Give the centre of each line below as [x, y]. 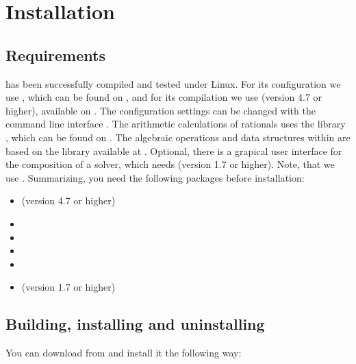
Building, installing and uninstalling [135, 324]
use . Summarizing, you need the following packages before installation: [155, 177]
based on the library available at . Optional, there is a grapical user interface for [174, 150]
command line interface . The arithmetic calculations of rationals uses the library [176, 124]
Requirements [55, 54]
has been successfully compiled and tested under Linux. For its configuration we [173, 83]
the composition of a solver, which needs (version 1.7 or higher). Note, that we [170, 164]
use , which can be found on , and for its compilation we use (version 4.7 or [164, 97]
